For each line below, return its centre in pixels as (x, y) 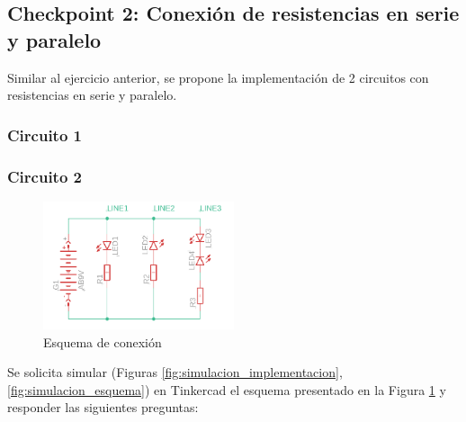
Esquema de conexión (103, 341)
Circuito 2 (45, 176)
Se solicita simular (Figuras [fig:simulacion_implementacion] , (175, 372)
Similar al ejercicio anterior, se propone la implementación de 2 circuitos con (218, 77)
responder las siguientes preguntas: (103, 407)
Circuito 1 (45, 135)
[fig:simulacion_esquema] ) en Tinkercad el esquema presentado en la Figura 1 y (227, 389)
